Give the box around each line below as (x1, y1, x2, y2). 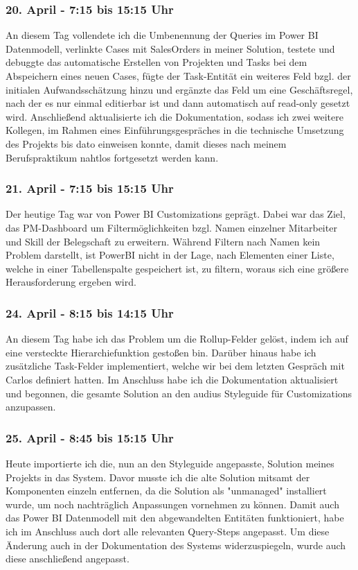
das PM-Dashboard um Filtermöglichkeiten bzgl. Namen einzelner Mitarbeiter (6, 220, 337, 234)
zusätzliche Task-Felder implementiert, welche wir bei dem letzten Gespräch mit (6, 359, 345, 373)
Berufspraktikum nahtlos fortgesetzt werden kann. (6, 150, 219, 164)
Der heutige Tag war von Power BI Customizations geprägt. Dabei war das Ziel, (6, 207, 346, 221)
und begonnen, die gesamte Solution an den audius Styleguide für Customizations (6, 386, 352, 400)
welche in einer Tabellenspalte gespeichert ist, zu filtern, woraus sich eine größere (6, 261, 349, 275)
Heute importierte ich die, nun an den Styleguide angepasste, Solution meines (6, 456, 334, 470)
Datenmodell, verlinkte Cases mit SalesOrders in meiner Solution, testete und (6, 41, 335, 55)
